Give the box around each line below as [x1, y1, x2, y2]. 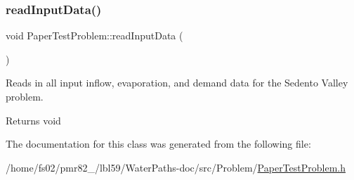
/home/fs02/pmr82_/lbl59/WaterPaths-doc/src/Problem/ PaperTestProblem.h [6, 160, 346, 174]
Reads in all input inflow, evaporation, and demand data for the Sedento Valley [6, 75, 348, 90]
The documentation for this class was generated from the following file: [6, 136, 311, 151]
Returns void [6, 112, 61, 127]
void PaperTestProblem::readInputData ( [6, 28, 183, 43]
